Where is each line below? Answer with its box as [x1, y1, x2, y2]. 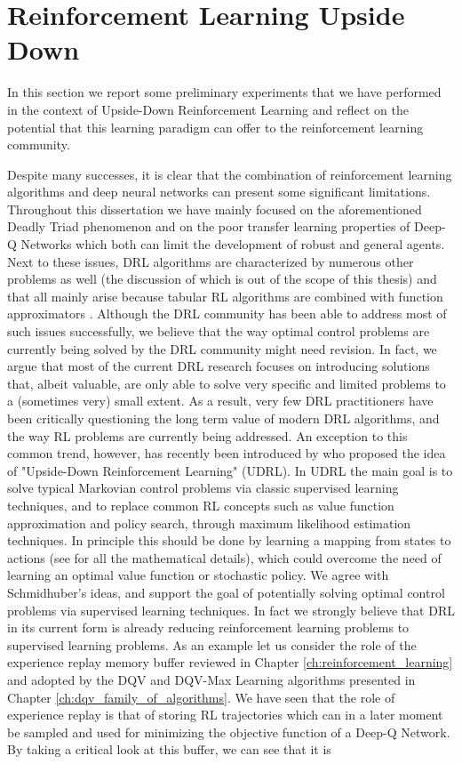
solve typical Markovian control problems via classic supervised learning [7, 479, 399, 497]
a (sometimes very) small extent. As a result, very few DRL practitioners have [7, 391, 434, 410]
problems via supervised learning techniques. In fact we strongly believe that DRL [7, 600, 455, 619]
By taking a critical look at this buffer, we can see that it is [7, 740, 331, 759]
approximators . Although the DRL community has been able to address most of [7, 304, 447, 323]
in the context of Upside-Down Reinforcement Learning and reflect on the [7, 100, 409, 118]
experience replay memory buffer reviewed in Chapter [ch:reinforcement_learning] [7, 653, 453, 672]
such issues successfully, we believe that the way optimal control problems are [7, 322, 430, 341]
